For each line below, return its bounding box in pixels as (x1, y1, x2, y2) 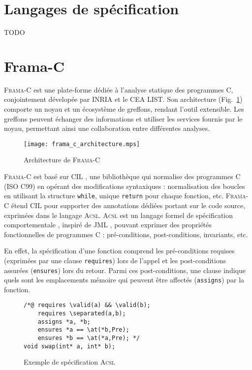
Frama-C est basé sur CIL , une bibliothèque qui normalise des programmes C (4, 171, 241, 182)
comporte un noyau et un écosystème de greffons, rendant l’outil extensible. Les (4, 104, 244, 114)
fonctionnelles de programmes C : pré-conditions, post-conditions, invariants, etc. (4, 229, 248, 239)
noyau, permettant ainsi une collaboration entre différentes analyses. (4, 123, 210, 133)
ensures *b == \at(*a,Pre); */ (37, 335, 140, 342)
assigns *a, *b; (37, 318, 91, 325)
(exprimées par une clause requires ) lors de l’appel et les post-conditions (4, 255, 226, 265)
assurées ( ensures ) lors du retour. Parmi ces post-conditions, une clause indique (4, 265, 246, 275)
